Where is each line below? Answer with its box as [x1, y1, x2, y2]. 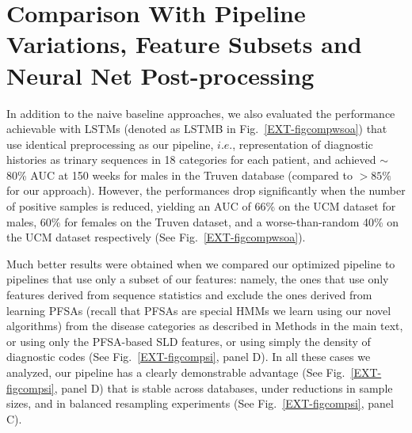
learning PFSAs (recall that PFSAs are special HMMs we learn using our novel [6, 302, 391, 318]
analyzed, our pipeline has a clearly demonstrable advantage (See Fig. [6, 364, 345, 380]
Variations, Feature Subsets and [6, 28, 362, 60]
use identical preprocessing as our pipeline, [6, 135, 214, 152]
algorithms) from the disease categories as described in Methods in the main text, [6, 317, 403, 334]
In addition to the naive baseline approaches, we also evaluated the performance [6, 104, 395, 121]
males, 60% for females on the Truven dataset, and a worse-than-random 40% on [6, 213, 399, 230]
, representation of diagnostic [232, 135, 373, 152]
